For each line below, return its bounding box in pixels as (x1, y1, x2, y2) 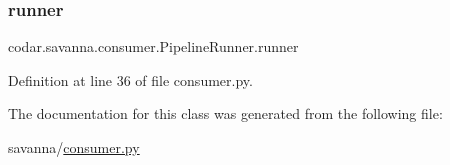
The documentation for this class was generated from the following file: (8, 103, 443, 124)
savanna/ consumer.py (8, 137, 140, 157)
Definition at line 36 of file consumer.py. (8, 69, 253, 90)
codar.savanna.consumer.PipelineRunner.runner (8, 36, 299, 57)
